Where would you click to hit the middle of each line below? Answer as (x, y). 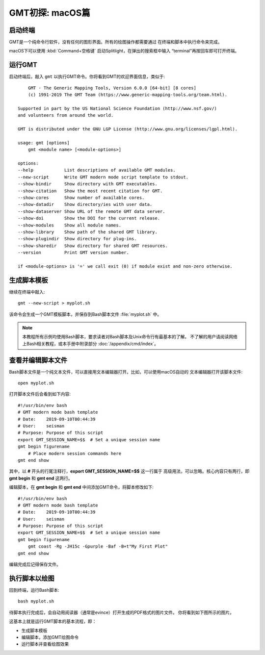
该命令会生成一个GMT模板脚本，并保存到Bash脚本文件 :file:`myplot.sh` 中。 (85, 314)
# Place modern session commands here (75, 453)
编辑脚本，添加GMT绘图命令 (50, 637)
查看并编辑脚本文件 (38, 360)
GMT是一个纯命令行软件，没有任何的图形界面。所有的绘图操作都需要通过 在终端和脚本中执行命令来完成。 (116, 42)
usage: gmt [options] (44, 143)
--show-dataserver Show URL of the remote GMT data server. (92, 211)
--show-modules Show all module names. (70, 225)
